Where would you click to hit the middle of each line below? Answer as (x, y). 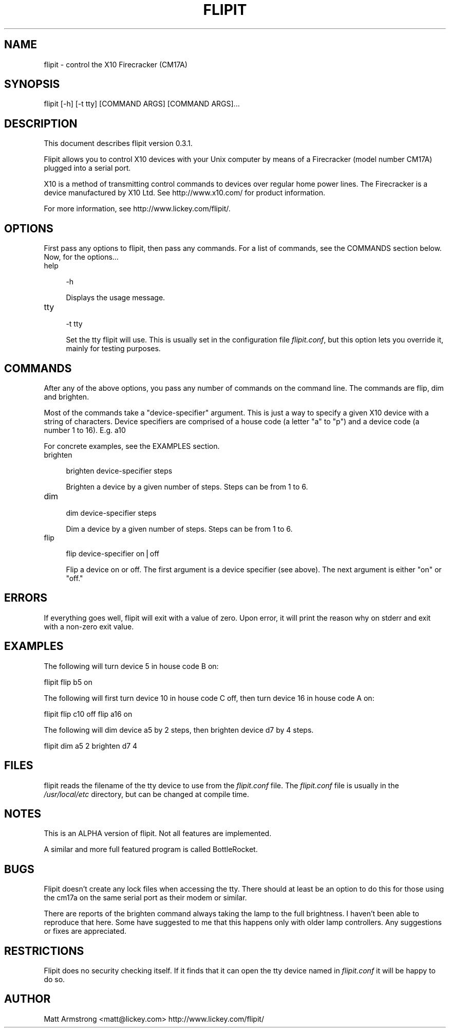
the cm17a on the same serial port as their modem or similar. (145, 898)
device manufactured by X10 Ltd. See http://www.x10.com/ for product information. (185, 193)
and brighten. (67, 396)
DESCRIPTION (41, 123)
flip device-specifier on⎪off (113, 553)
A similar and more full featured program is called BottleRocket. (151, 849)
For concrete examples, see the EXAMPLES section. (132, 446)
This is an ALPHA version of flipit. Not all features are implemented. (158, 834)
